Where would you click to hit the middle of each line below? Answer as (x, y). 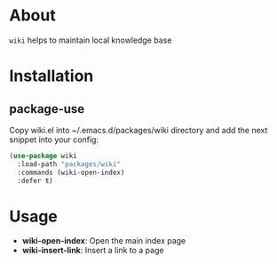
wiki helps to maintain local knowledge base (91, 40)
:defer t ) (35, 180)
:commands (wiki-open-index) (71, 172)
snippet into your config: (54, 140)
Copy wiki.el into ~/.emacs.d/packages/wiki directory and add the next (138, 130)
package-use (47, 109)
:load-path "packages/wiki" (69, 164)
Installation (51, 76)
